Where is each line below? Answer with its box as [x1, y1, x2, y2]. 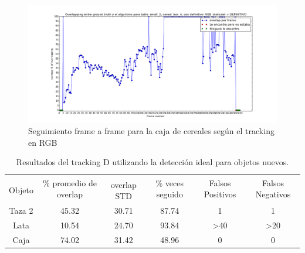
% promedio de [43, 176, 97, 189]
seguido [156, 188, 183, 200]
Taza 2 [9, 204, 33, 216]
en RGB [28, 136, 57, 148]
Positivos [204, 188, 236, 200]
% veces [155, 176, 184, 189]
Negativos [255, 188, 291, 200]
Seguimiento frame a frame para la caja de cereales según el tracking [28, 125, 274, 137]
